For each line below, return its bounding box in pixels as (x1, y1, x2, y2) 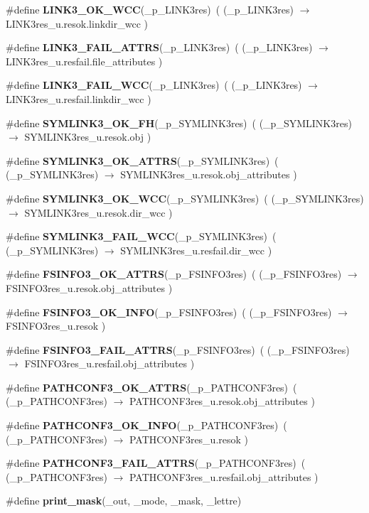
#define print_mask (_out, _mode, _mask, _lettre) (6, 493, 242, 508)
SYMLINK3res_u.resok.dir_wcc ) (24, 205, 173, 220)
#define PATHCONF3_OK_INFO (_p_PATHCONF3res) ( (6, 418, 287, 433)
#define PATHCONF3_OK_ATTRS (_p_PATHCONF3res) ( (6, 379, 297, 394)
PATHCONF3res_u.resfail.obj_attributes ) (129, 469, 319, 484)
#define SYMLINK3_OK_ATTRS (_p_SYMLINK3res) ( (6, 153, 279, 168)
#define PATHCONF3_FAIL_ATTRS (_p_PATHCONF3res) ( (6, 455, 306, 470)
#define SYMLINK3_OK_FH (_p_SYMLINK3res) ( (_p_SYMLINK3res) (6, 115, 352, 130)
